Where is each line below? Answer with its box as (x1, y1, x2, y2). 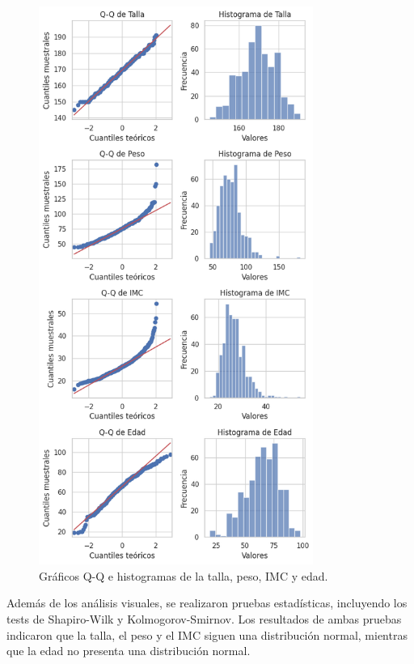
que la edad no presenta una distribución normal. (6, 642, 251, 659)
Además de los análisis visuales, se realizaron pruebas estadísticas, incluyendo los (6, 594, 408, 611)
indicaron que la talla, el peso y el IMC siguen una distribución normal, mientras (6, 626, 408, 643)
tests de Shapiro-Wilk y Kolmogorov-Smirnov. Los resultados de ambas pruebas (6, 610, 402, 627)
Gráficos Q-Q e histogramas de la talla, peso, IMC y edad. (39, 567, 328, 584)
